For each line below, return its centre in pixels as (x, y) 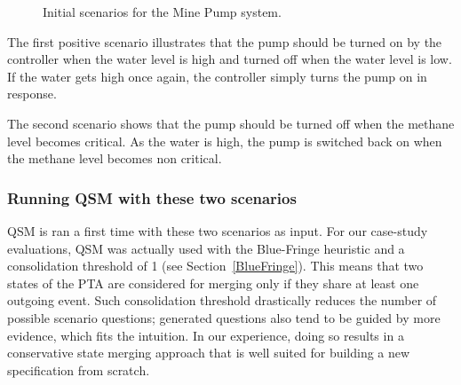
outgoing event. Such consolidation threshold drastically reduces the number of (222, 300)
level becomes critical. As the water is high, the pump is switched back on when (225, 141)
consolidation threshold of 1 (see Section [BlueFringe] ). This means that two (215, 266)
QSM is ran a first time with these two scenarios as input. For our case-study (218, 230)
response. (32, 94)
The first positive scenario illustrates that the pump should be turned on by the (225, 41)
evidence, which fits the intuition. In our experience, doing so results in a (206, 335)
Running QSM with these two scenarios (152, 197)
